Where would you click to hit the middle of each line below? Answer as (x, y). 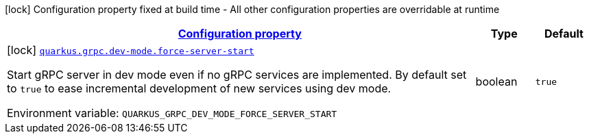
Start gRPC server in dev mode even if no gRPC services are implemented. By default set (237, 75)
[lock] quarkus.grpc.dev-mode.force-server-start (131, 50)
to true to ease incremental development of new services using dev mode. (199, 88)
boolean (496, 81)
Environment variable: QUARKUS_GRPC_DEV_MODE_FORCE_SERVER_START (172, 113)
